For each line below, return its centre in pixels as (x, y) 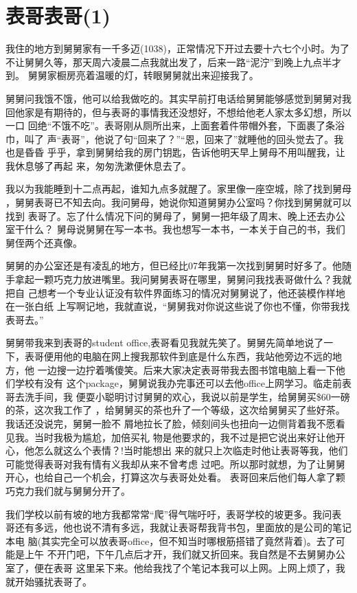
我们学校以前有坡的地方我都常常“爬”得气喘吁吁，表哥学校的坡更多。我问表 (174, 514)
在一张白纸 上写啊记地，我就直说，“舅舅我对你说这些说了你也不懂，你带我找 (178, 306)
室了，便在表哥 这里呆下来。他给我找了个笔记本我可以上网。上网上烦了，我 (175, 567)
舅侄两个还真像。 (44, 242)
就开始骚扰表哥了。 (49, 581)
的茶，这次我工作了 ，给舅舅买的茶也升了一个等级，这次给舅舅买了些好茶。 (175, 410)
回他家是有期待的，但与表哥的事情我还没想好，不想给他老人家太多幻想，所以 (178, 112)
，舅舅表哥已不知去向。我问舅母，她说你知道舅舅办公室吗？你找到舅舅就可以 (178, 202)
